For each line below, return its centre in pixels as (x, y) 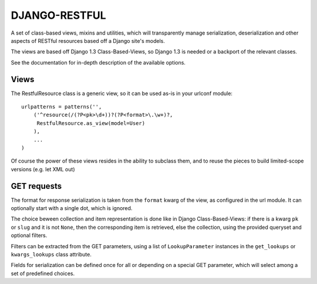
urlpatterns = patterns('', (62, 107)
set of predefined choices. (43, 273)
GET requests (36, 186)
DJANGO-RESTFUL (58, 15)
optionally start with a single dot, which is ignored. (72, 208)
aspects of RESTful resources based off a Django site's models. (88, 40)
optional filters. (29, 235)
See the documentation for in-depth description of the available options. (98, 62)
